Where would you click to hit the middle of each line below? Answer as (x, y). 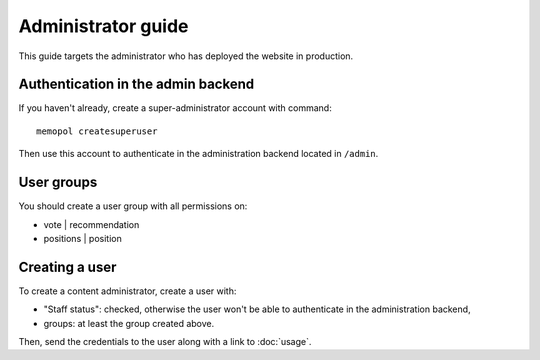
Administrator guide (103, 26)
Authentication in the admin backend (136, 84)
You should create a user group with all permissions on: (133, 206)
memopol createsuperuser (97, 131)
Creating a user (67, 266)
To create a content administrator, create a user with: (127, 291)
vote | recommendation (91, 224)
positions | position (82, 238)
